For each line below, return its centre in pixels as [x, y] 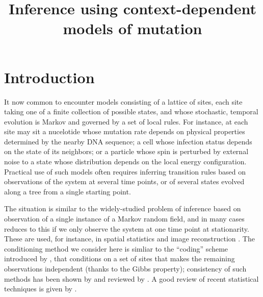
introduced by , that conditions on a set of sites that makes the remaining [120, 258]
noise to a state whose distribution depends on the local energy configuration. [125, 162]
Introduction [49, 77]
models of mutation [133, 28]
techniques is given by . [41, 289]
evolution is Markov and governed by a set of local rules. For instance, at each [126, 121]
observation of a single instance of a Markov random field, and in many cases [124, 219]
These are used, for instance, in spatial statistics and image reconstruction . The [129, 239]
